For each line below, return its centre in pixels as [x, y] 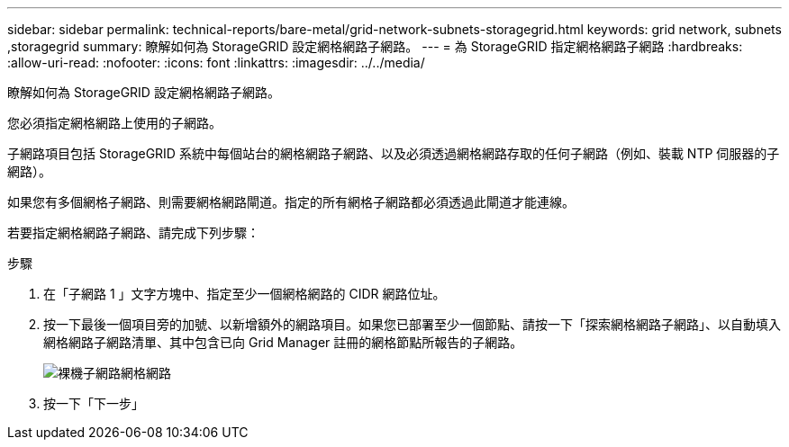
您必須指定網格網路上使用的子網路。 [114, 123]
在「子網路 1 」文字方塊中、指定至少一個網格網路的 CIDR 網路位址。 [245, 294]
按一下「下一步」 [94, 403]
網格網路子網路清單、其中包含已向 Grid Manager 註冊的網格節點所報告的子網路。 [283, 342]
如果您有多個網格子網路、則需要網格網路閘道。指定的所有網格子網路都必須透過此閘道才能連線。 [291, 202]
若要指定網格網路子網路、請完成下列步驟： [133, 232]
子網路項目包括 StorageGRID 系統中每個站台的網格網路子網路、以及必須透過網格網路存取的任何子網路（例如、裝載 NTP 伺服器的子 [394, 153]
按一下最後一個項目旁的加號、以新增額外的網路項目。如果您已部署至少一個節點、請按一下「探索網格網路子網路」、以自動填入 [412, 324]
